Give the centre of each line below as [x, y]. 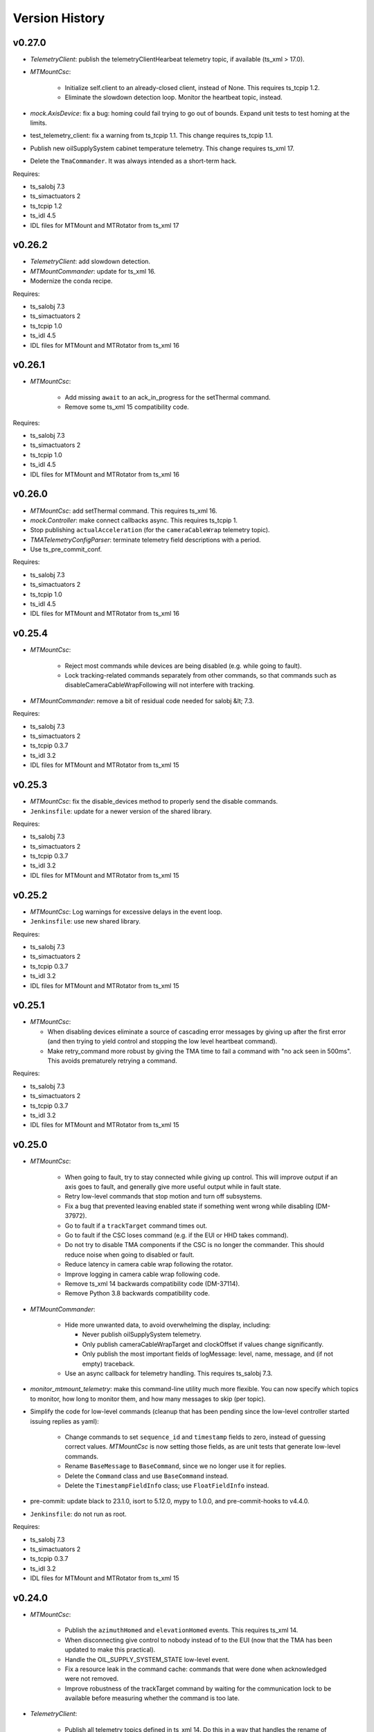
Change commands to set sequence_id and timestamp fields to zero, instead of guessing [195, 1437]
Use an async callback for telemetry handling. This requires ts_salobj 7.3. [169, 1373]
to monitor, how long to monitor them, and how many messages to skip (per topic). [148, 1399]
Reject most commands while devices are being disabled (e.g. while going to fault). [183, 666]
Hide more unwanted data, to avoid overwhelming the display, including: [168, 1325]
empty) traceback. [108, 1363]
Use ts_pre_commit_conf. [66, 549]
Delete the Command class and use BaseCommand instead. [146, 1476]
